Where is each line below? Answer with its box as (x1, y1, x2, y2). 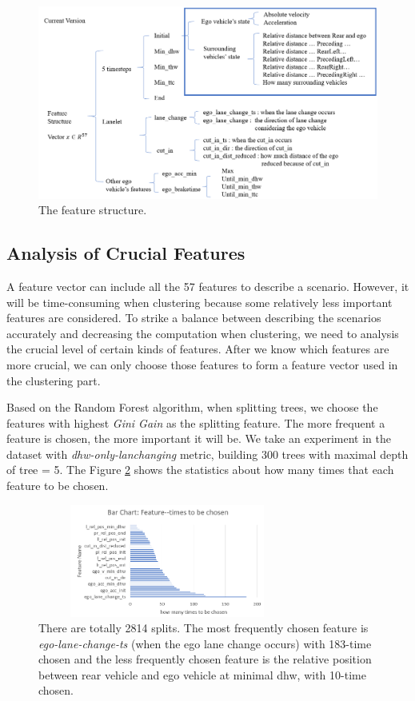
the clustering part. (6, 372, 101, 388)
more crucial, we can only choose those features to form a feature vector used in (6, 356, 398, 372)
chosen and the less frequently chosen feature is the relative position (38, 651, 372, 667)
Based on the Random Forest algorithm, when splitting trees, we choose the (6, 399, 378, 416)
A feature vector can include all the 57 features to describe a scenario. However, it (6, 277, 409, 294)
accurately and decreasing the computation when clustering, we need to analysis (6, 325, 399, 341)
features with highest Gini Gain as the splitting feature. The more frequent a (6, 414, 385, 431)
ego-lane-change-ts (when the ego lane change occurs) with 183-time (38, 635, 372, 651)
